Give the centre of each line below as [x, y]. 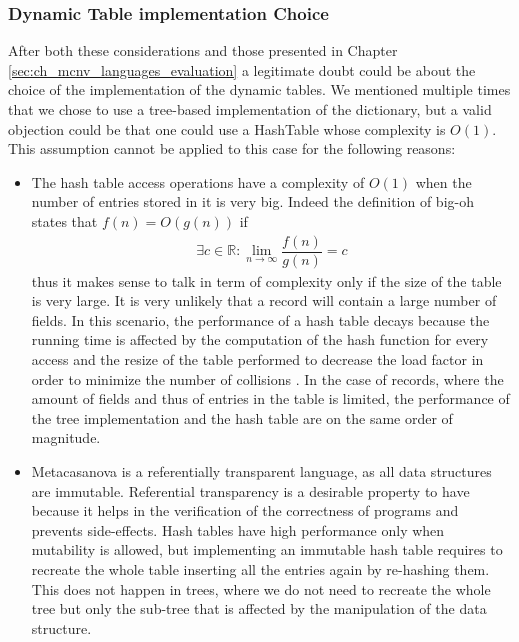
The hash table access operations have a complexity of [198, 181]
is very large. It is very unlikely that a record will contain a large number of [264, 300]
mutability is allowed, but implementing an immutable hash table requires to [267, 549]
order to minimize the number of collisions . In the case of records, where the [267, 378]
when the [443, 181]
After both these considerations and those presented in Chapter [203, 50]
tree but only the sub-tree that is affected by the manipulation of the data [259, 608]
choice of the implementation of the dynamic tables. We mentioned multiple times [259, 89]
